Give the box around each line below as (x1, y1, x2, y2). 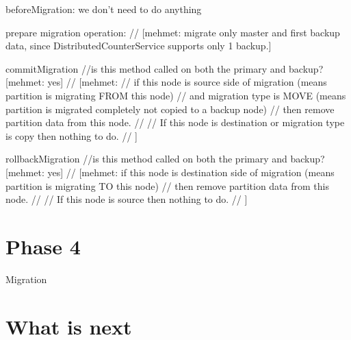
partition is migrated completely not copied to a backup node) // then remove (5, 101, 335, 116)
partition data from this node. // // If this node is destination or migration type (5, 115, 345, 130)
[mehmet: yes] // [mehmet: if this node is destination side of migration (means (5, 165, 335, 179)
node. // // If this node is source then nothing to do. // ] (5, 192, 248, 206)
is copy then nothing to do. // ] (5, 128, 138, 143)
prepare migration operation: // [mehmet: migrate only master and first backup (5, 25, 340, 39)
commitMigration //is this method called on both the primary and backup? (5, 61, 324, 75)
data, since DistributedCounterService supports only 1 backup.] (5, 38, 272, 53)
